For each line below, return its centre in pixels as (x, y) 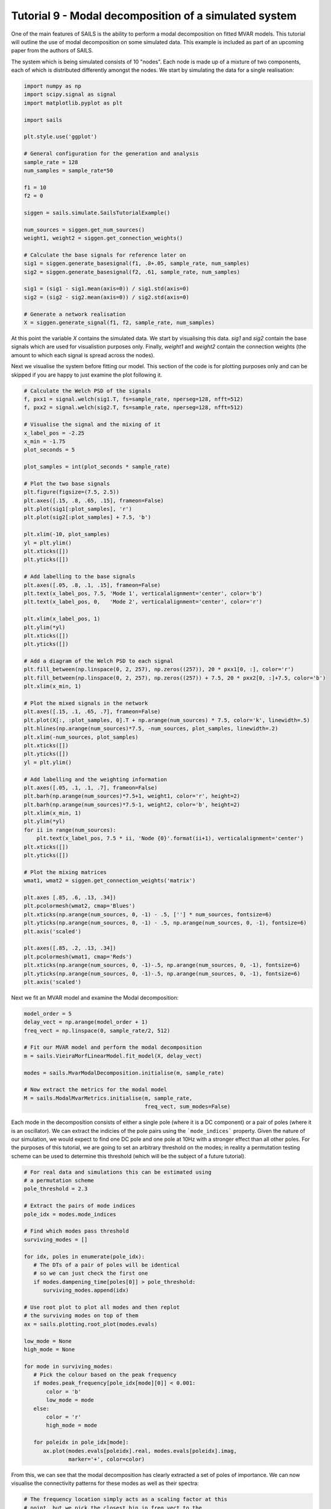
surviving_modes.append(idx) (86, 1290)
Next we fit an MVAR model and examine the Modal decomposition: (95, 997)
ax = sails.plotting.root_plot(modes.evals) (91, 1324)
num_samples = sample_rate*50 (68, 171)
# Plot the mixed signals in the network (86, 703)
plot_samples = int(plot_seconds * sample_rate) (97, 467)
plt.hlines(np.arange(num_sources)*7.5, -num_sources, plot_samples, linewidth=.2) (151, 729)
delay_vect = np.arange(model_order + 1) (86, 1022)
